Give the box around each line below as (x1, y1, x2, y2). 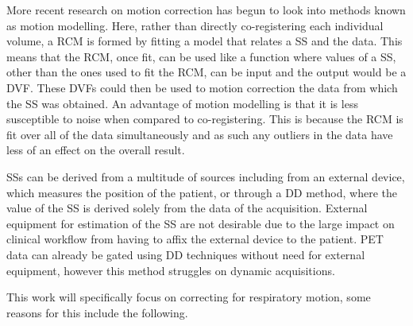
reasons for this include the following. (6, 304, 188, 320)
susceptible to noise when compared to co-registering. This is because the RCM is (6, 111, 403, 127)
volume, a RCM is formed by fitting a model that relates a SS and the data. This (6, 33, 403, 49)
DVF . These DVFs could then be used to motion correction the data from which (6, 79, 398, 95)
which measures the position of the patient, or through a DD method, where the (6, 184, 397, 200)
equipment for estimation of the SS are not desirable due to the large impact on (6, 215, 395, 231)
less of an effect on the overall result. (6, 142, 185, 158)
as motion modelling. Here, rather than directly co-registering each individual (6, 17, 384, 33)
